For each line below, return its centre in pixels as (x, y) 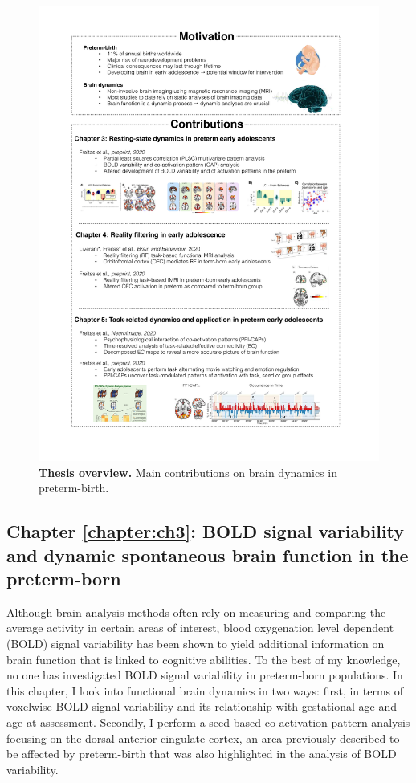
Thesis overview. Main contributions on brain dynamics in (188, 472)
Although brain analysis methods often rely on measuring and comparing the (196, 612)
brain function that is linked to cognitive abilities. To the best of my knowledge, (204, 659)
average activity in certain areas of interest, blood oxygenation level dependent (200, 628)
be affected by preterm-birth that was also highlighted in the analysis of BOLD (202, 754)
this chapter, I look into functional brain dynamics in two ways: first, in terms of (205, 690)
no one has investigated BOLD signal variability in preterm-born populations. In (205, 675)
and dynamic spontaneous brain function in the (208, 555)
